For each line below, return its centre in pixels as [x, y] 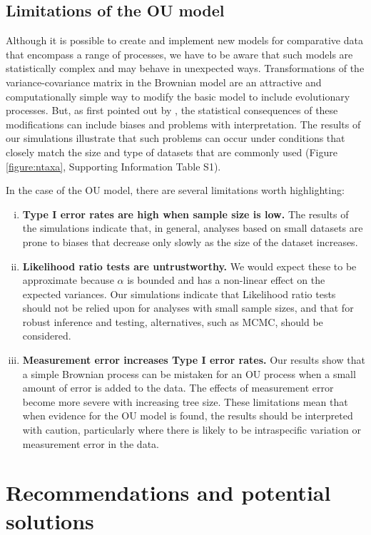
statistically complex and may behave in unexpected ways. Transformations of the [185, 68]
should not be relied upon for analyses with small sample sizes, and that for [188, 308]
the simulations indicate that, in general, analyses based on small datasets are [193, 228]
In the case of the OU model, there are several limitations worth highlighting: [175, 190]
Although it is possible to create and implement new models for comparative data [184, 40]
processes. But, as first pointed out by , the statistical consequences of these [172, 110]
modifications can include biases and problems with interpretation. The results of [183, 124]
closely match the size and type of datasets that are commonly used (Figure [172, 152]
